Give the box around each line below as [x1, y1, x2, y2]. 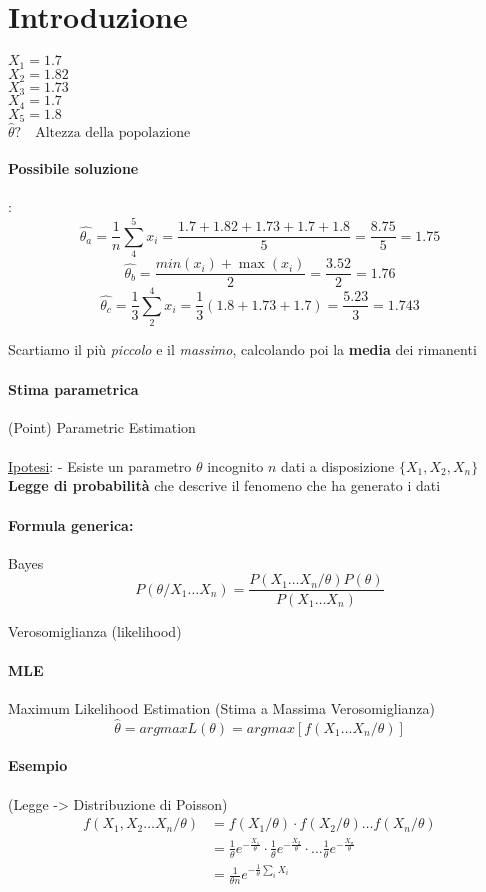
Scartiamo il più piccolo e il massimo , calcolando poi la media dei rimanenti [8, 339, 477, 360]
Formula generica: [8, 514, 134, 535]
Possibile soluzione [8, 158, 139, 179]
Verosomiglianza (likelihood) [8, 620, 182, 641]
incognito [207, 455, 264, 476]
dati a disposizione [280, 455, 395, 476]
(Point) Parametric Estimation [8, 416, 196, 437]
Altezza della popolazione [35, 125, 191, 140]
